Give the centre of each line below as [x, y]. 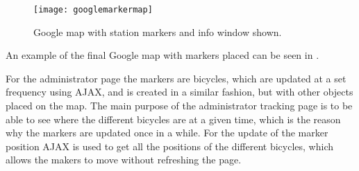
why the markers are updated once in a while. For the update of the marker [167, 133]
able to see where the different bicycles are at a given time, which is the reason [173, 119]
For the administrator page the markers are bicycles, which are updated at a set [176, 78]
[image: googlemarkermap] [93, 10]
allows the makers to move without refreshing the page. [124, 160]
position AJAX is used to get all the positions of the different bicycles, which [170, 146]
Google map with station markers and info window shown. [158, 31]
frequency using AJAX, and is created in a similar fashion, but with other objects [179, 92]
